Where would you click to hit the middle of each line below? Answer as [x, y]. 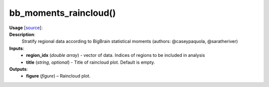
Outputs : [19, 69]
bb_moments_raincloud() [63, 13]
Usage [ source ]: [26, 28]
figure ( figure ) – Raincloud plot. [58, 76]
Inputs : [17, 48]
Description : [22, 34]
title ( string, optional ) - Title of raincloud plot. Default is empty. [91, 62]
